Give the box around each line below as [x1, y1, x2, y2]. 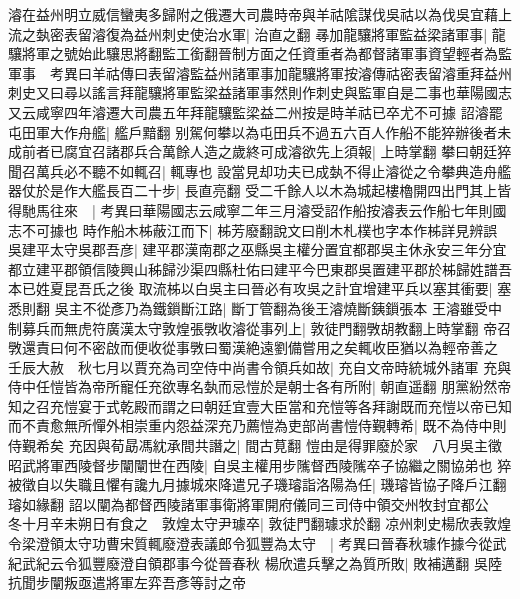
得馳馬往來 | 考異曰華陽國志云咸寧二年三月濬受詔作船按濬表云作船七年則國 [8, 199, 507, 220]
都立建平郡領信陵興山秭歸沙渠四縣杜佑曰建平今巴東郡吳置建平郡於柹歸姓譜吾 [8, 258, 512, 279]
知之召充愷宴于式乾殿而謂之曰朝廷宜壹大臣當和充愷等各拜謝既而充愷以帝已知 [8, 395, 512, 416]
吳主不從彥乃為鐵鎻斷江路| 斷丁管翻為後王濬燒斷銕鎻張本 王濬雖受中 [54, 297, 502, 318]
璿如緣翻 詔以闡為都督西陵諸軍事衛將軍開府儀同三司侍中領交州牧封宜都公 [8, 493, 489, 514]
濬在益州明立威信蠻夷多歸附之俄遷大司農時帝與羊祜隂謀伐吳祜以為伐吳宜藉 [8, 4, 498, 24]
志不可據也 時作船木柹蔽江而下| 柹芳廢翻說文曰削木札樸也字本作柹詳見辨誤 [8, 219, 498, 240]
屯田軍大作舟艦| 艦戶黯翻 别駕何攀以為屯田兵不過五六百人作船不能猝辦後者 [8, 121, 498, 142]
